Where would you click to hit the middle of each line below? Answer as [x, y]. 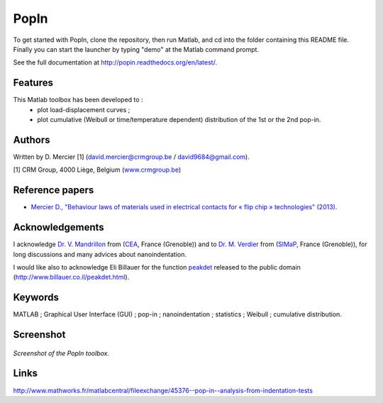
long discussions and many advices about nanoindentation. [100, 254]
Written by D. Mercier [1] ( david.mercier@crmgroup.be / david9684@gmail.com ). [131, 157]
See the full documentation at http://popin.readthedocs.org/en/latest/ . [115, 62]
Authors [32, 139]
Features [33, 83]
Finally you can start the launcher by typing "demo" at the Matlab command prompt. [136, 49]
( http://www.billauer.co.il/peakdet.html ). [71, 277]
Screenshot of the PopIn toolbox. [61, 353]
